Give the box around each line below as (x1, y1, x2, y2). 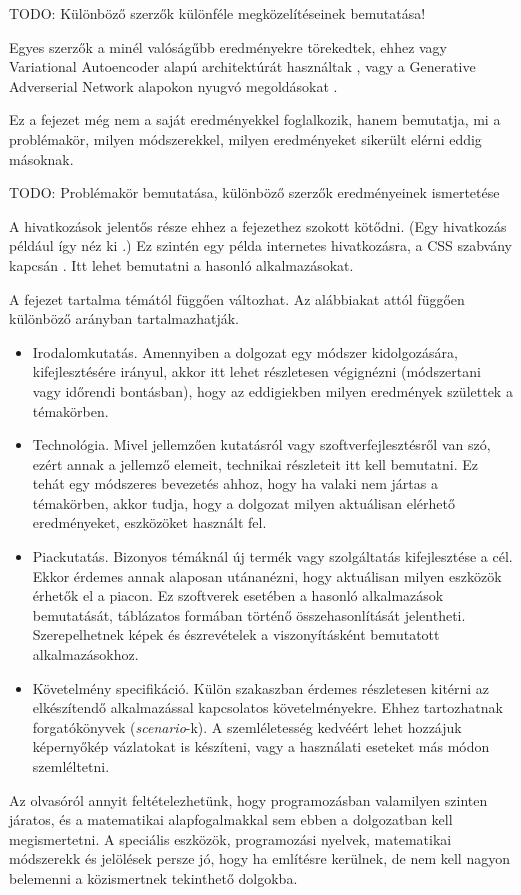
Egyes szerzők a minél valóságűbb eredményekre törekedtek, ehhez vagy (9, 36, 448, 57)
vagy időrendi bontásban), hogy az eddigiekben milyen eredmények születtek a (32, 380, 513, 401)
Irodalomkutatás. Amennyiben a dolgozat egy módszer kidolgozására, (32, 341, 458, 362)
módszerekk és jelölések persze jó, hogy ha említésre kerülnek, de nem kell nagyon (9, 848, 510, 869)
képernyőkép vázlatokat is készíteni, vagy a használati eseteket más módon (32, 736, 490, 757)
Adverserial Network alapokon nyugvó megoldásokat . (9, 75, 338, 96)
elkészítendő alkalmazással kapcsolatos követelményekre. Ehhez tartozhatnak (32, 697, 503, 718)
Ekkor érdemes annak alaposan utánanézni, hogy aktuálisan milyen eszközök (32, 565, 502, 586)
